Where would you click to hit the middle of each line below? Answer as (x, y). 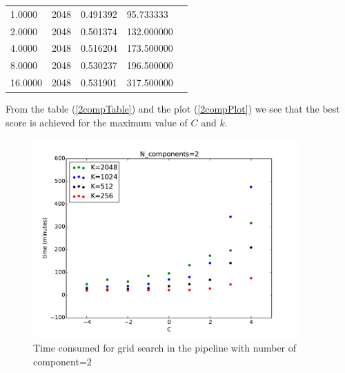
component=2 (62, 361)
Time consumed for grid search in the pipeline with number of (165, 347)
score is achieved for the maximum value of (97, 122)
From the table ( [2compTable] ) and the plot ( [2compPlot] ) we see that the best (173, 109)
